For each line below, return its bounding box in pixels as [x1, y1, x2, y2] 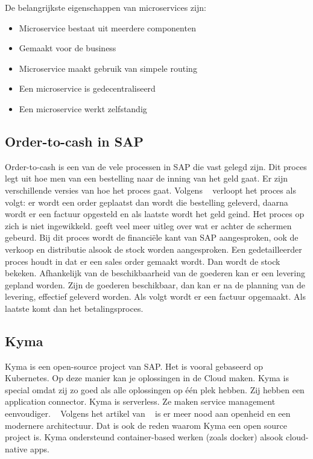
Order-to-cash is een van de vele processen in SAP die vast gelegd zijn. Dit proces [5, 160, 307, 173]
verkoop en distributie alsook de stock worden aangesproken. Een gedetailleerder [5, 242, 302, 255]
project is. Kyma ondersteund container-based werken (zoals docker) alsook [5, 431, 283, 443]
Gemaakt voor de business [19, 42, 116, 54]
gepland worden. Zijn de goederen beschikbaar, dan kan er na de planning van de [5, 278, 306, 291]
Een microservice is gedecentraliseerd [19, 82, 156, 95]
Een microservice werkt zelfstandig [19, 102, 147, 115]
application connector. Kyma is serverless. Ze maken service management [5, 395, 276, 408]
